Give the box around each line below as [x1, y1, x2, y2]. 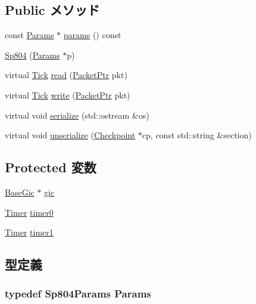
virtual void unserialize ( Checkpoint [5, 129, 136, 141]
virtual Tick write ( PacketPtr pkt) [5, 88, 130, 101]
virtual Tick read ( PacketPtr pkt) [5, 69, 127, 81]
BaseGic [5, 185, 35, 198]
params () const [63, 29, 121, 41]
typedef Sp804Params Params [5, 286, 151, 301]
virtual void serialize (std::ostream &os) [5, 108, 149, 121]
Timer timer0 [5, 206, 54, 218]
